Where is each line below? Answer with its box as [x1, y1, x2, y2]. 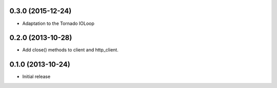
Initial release [22, 74, 51, 80]
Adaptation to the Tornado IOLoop [22, 20, 95, 26]
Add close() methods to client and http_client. [22, 47, 119, 53]
